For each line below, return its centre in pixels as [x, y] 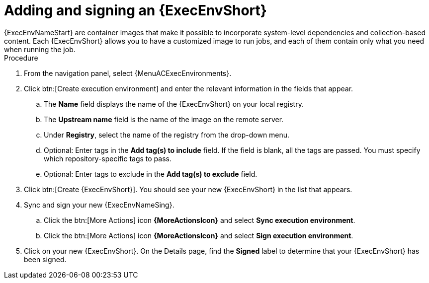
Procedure [21, 58]
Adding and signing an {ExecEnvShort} [135, 10]
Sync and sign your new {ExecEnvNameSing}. [99, 205]
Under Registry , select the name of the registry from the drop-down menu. [167, 135]
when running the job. [40, 49]
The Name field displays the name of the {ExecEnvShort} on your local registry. [174, 104]
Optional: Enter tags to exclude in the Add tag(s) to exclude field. [151, 174]
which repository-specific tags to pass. [108, 158]
